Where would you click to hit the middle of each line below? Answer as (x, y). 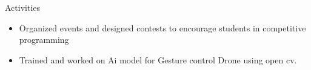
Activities (23, 7)
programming (44, 40)
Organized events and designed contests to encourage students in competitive (162, 27)
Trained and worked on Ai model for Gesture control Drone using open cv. (158, 59)
